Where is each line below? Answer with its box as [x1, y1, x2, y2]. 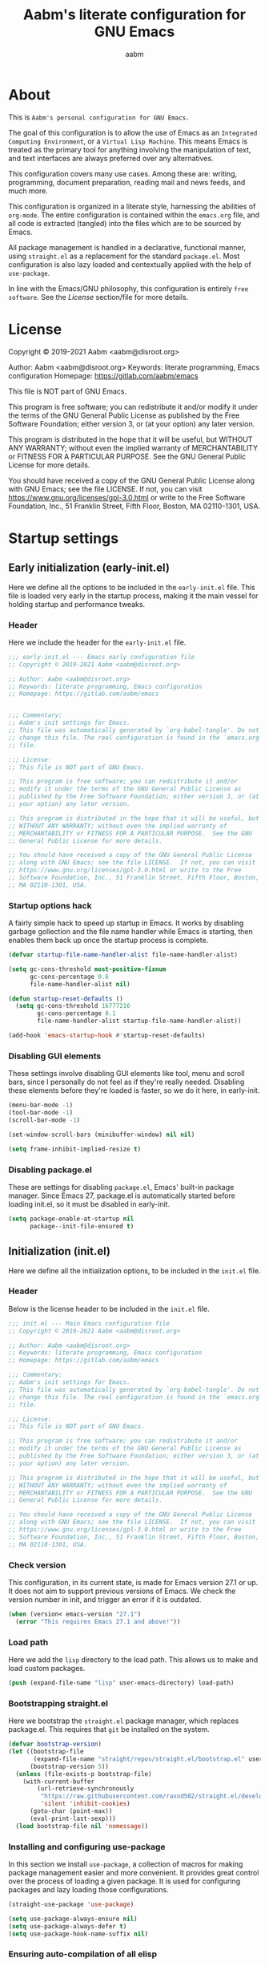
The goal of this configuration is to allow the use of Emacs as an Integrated [8, 127, 258, 137]
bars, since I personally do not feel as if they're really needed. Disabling [8, 1077, 245, 1087]
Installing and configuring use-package [8, 1841, 166, 1852]
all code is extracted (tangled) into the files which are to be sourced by [8, 218, 242, 228]
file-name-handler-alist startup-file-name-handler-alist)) [37, 1017, 242, 1025]
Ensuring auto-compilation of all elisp [8, 1948, 158, 1960]
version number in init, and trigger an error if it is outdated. [8, 1594, 202, 1604]
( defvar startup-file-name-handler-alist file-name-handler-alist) [8, 951, 239, 959]
